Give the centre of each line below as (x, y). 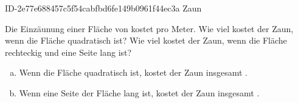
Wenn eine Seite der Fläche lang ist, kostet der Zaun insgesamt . (139, 92)
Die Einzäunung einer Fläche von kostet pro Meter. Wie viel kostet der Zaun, (149, 28)
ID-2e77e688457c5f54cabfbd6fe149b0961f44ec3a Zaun (103, 8)
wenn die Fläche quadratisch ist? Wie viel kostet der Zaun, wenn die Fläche (146, 40)
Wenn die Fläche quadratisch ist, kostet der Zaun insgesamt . (133, 72)
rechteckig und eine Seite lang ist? (68, 52)
